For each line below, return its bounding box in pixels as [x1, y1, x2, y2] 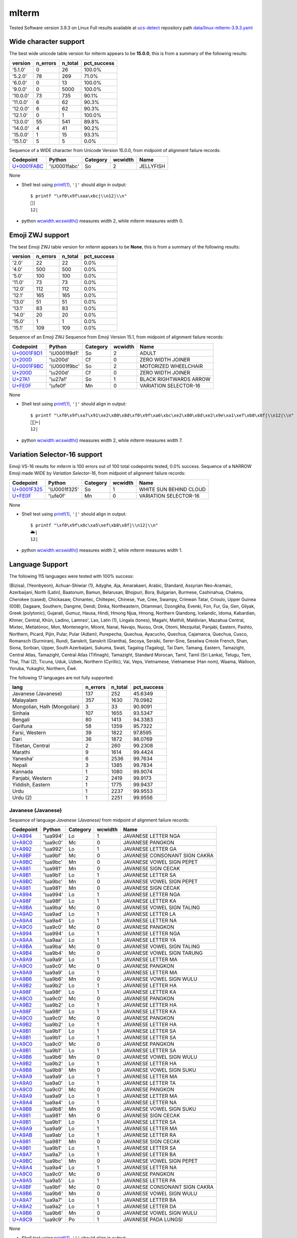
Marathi [12, 749, 30, 756]
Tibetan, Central [12, 742, 50, 749]
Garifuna [12, 723, 33, 730]
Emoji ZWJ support [9, 231, 69, 239]
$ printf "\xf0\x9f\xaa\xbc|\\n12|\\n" [30, 193, 127, 199]
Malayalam [12, 697, 38, 704]
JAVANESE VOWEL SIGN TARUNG [123, 950, 203, 957]
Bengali [12, 716, 30, 723]
